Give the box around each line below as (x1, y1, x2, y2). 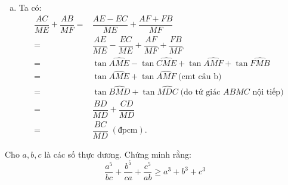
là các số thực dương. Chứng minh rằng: (44, 148, 191, 160)
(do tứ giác (180, 87, 221, 96)
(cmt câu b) (178, 73, 222, 81)
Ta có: (18, 1, 42, 13)
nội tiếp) (252, 87, 284, 96)
